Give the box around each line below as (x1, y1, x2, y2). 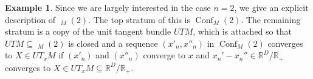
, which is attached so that (193, 25, 292, 38)
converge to (143, 49, 186, 61)
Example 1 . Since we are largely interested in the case (5, 1, 211, 13)
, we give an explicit (234, 1, 309, 13)
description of (5, 13, 55, 26)
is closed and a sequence (68, 36, 158, 49)
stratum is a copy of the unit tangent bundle (5, 25, 171, 38)
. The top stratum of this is (88, 13, 191, 26)
